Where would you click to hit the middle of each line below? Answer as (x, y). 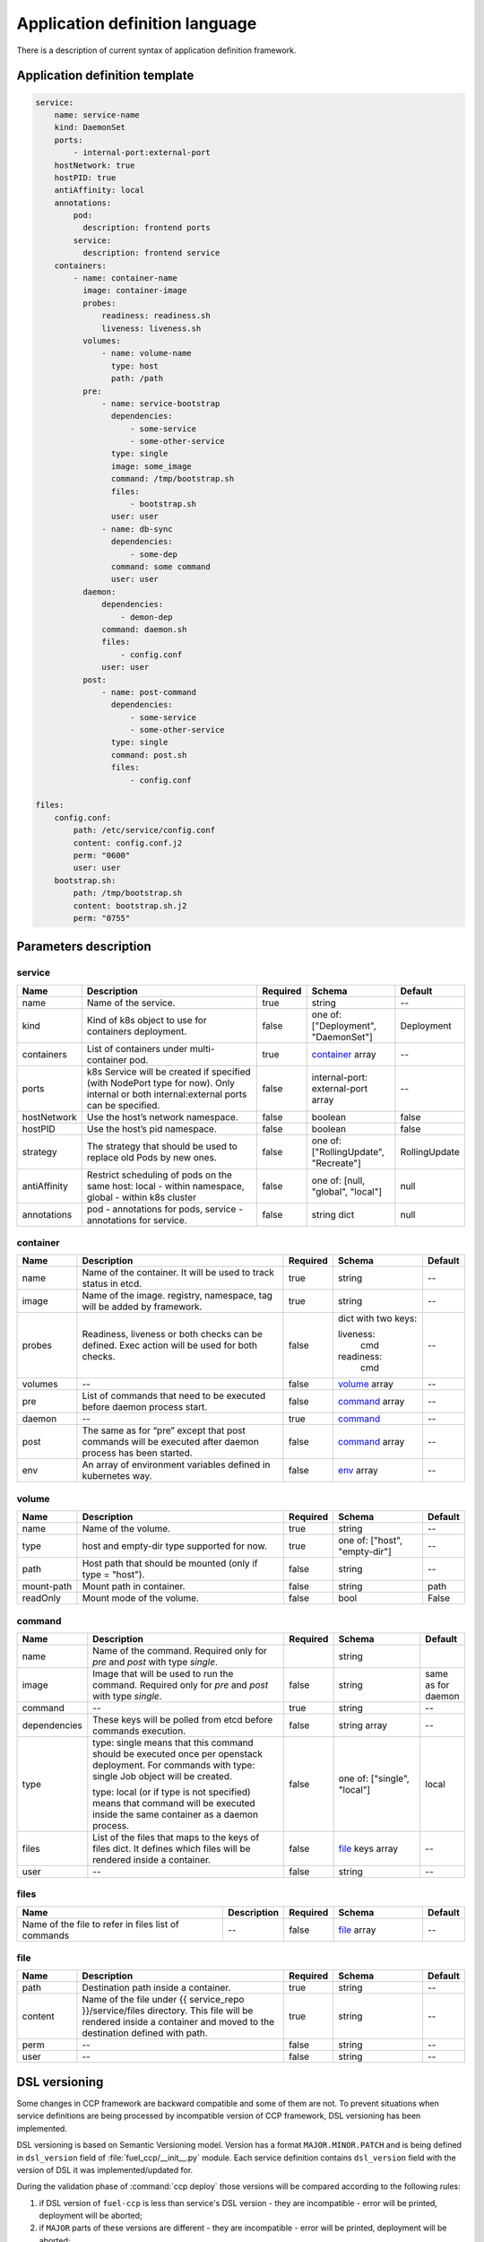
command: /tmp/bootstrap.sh (173, 479)
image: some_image (151, 466)
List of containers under (137, 1048)
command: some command (160, 566)
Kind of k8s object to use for (147, 1020)
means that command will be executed (174, 1803)
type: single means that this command (173, 1742)
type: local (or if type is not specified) (172, 1792)
